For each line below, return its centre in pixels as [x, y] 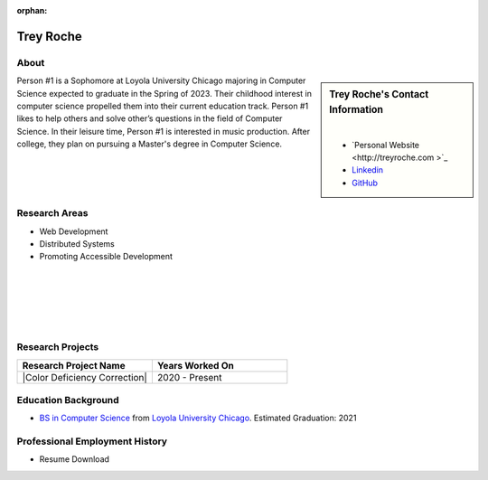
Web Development [74, 231]
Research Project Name [74, 365]
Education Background [68, 400]
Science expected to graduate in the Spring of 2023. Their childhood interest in [164, 93]
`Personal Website [386, 145]
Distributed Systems [77, 244]
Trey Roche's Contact [379, 95]
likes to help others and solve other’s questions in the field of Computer [150, 118]
